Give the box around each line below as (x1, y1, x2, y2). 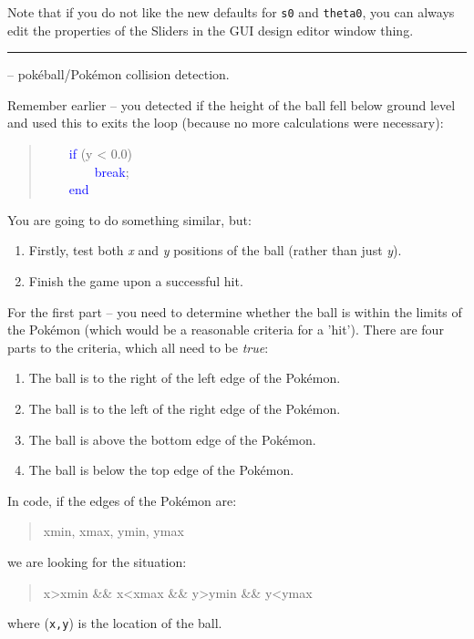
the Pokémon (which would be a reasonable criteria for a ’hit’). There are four (7, 320, 444, 339)
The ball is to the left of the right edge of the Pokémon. (28, 398, 341, 417)
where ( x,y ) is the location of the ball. (7, 613, 222, 633)
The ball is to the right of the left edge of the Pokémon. (28, 368, 341, 387)
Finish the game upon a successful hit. (28, 272, 243, 290)
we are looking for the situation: (7, 551, 187, 571)
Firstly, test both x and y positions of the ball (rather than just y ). (28, 241, 402, 260)
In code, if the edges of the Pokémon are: (7, 490, 237, 510)
